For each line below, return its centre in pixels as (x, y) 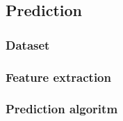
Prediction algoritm (62, 109)
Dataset (28, 44)
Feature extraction (58, 77)
